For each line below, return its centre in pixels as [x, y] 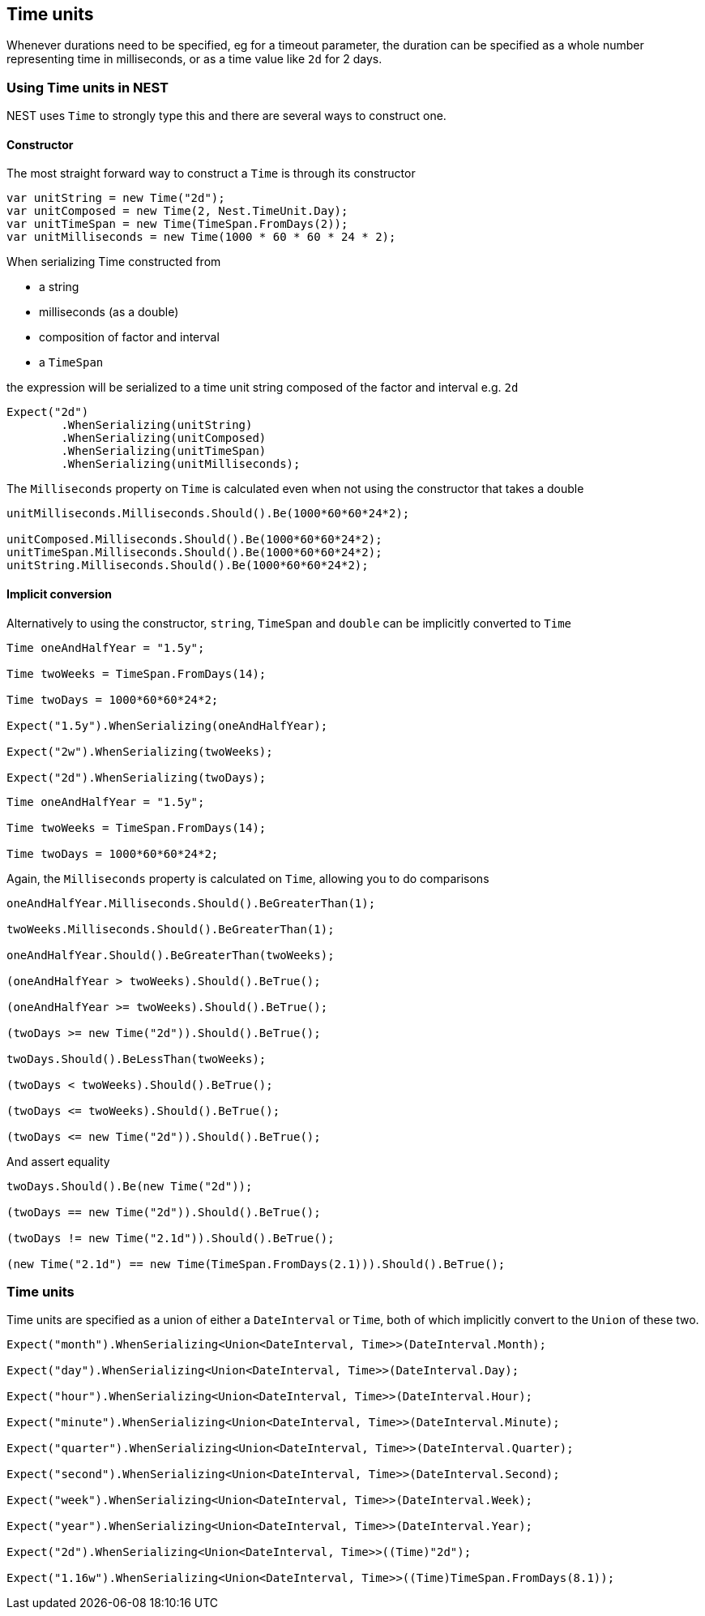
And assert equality [58, 1161]
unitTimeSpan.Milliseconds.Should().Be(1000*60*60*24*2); [194, 553]
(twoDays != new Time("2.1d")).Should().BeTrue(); [171, 1238]
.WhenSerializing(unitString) [157, 425]
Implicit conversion [60, 594]
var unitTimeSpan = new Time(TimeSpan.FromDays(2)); [177, 224]
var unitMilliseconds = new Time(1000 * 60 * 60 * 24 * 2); [201, 237]
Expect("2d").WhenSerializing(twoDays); [137, 777]
